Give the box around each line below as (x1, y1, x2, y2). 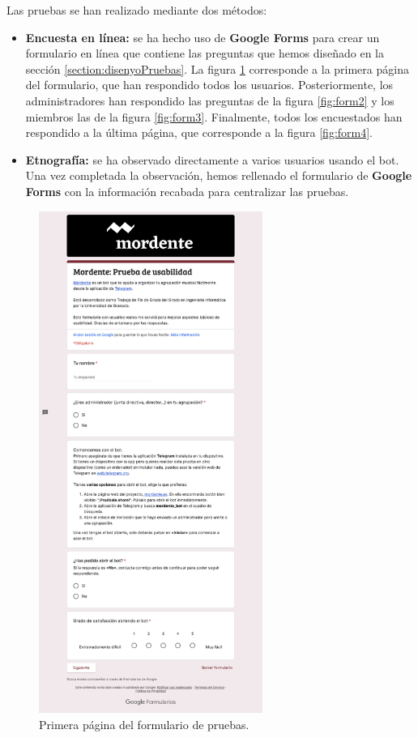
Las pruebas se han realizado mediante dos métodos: (6, 2, 267, 18)
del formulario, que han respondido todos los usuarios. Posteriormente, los (25, 76, 394, 93)
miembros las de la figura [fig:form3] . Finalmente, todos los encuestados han (25, 108, 403, 125)
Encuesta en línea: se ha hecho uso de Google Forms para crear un (25, 28, 380, 45)
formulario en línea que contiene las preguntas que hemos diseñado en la (25, 45, 384, 62)
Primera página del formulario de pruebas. (39, 715, 250, 732)
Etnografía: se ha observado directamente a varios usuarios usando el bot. (25, 151, 399, 168)
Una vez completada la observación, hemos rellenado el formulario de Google (25, 167, 412, 184)
